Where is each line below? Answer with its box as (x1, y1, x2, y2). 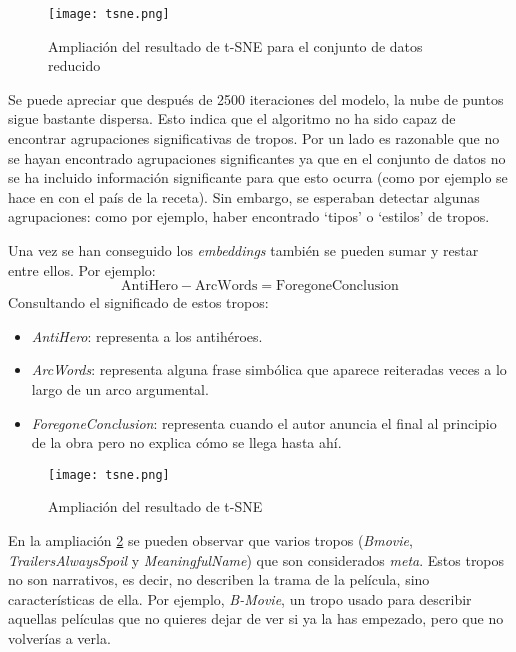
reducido (48, 55, 101, 76)
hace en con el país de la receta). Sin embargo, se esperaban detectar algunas (8, 186, 480, 207)
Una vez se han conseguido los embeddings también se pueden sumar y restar (8, 240, 479, 260)
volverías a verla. (8, 627, 111, 648)
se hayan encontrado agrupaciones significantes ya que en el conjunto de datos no (8, 147, 506, 168)
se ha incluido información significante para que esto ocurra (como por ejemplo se (8, 167, 508, 188)
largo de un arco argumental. (31, 378, 209, 399)
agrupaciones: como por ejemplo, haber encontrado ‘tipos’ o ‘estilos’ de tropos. (8, 206, 490, 227)
